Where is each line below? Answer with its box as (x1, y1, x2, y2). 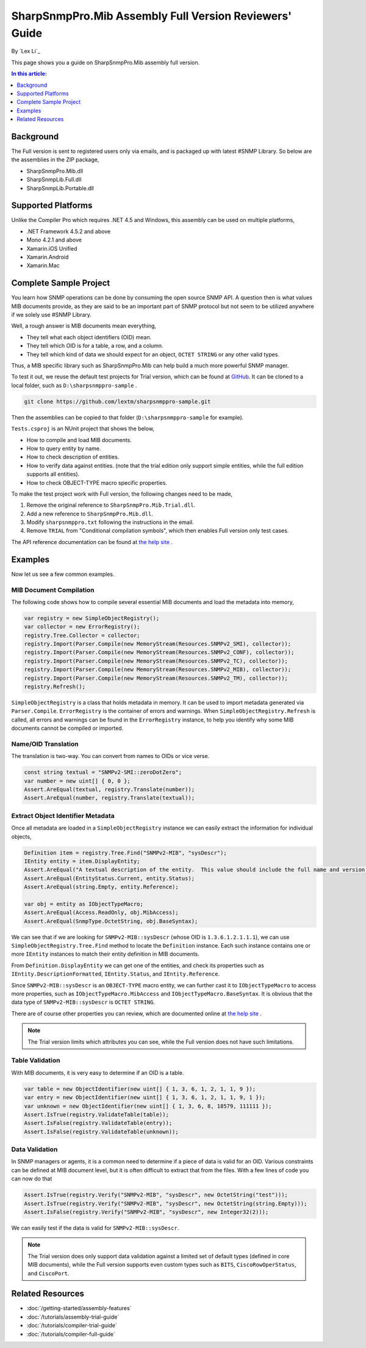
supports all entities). (26, 471, 80, 478)
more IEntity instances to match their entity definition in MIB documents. (11, 951, 199, 958)
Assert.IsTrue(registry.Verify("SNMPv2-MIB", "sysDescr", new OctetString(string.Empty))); (24, 1200, 307, 1207)
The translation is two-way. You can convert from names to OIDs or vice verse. (11, 753, 210, 760)
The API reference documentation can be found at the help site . (11, 538, 173, 545)
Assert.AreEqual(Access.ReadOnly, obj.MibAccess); (24, 909, 179, 916)
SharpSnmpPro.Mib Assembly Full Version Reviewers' (11, 9, 292, 23)
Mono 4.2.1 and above (26, 236, 82, 244)
